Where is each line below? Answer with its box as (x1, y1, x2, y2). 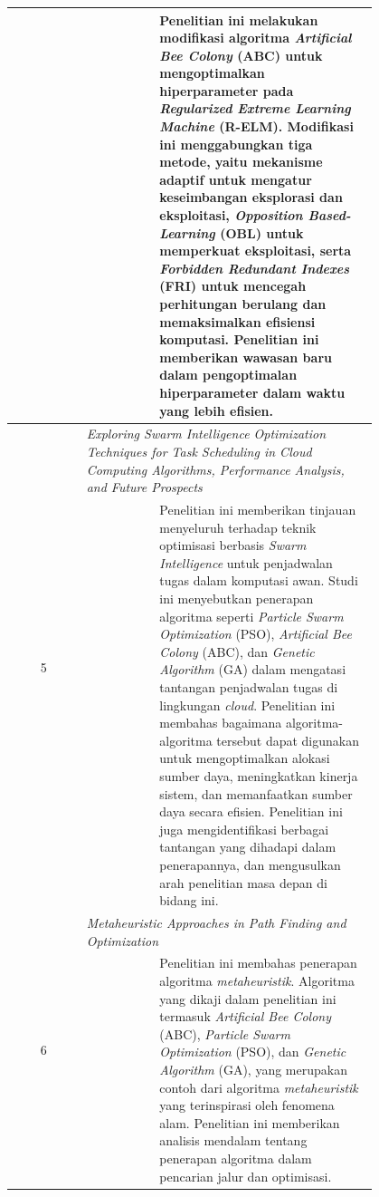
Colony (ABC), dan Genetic (159, 642, 315, 661)
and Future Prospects (86, 478, 203, 497)
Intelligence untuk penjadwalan (159, 553, 333, 572)
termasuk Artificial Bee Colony (159, 1007, 331, 1026)
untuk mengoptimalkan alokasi (159, 748, 330, 767)
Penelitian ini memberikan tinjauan (159, 500, 356, 519)
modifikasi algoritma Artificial (159, 28, 352, 47)
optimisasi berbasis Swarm (159, 536, 307, 555)
